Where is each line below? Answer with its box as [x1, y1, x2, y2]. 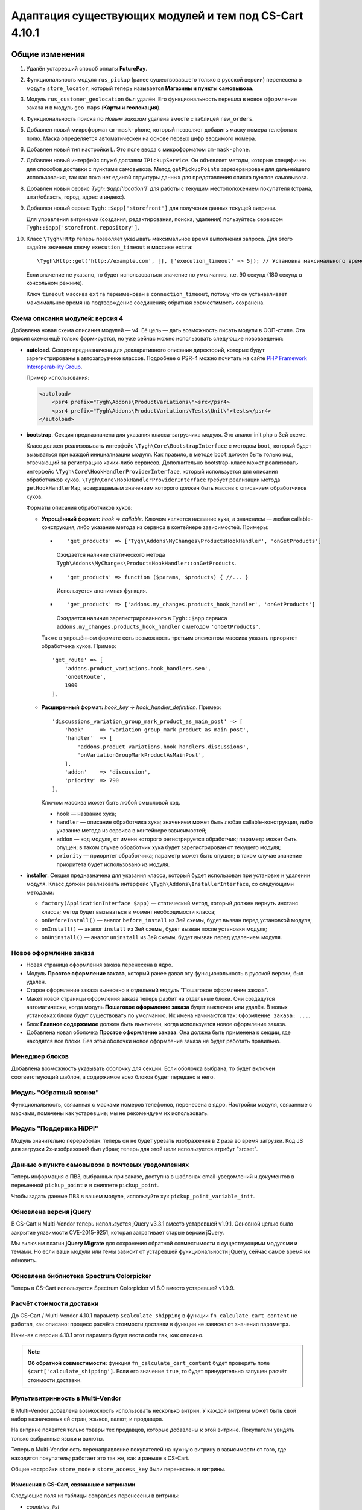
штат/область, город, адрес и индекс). [26, 193, 126, 201]
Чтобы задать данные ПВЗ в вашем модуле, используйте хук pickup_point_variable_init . [11, 1193, 255, 1200]
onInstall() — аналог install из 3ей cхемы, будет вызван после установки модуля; [41, 925, 268, 933]
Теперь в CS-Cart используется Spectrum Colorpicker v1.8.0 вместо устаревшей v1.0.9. [11, 1284, 235, 1292]
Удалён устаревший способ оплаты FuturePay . [26, 65, 148, 72]
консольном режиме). [26, 280, 84, 287]
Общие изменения [11, 49, 86, 59]
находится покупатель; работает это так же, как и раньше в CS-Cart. [11, 1454, 190, 1462]
